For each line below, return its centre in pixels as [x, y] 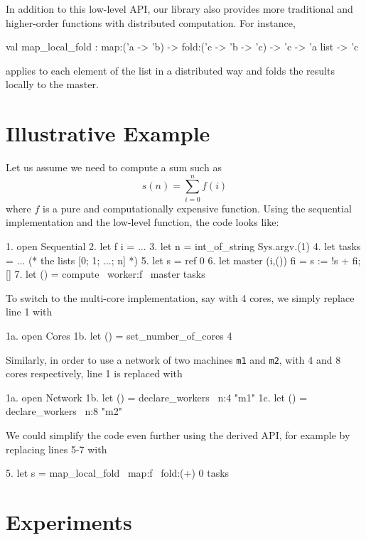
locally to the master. [52, 84]
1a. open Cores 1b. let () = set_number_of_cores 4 [119, 335]
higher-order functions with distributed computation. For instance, [151, 22]
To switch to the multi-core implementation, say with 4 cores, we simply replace [180, 297]
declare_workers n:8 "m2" [64, 411]
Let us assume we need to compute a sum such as [114, 167]
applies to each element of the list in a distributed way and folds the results [170, 70]
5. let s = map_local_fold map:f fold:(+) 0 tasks [118, 473]
